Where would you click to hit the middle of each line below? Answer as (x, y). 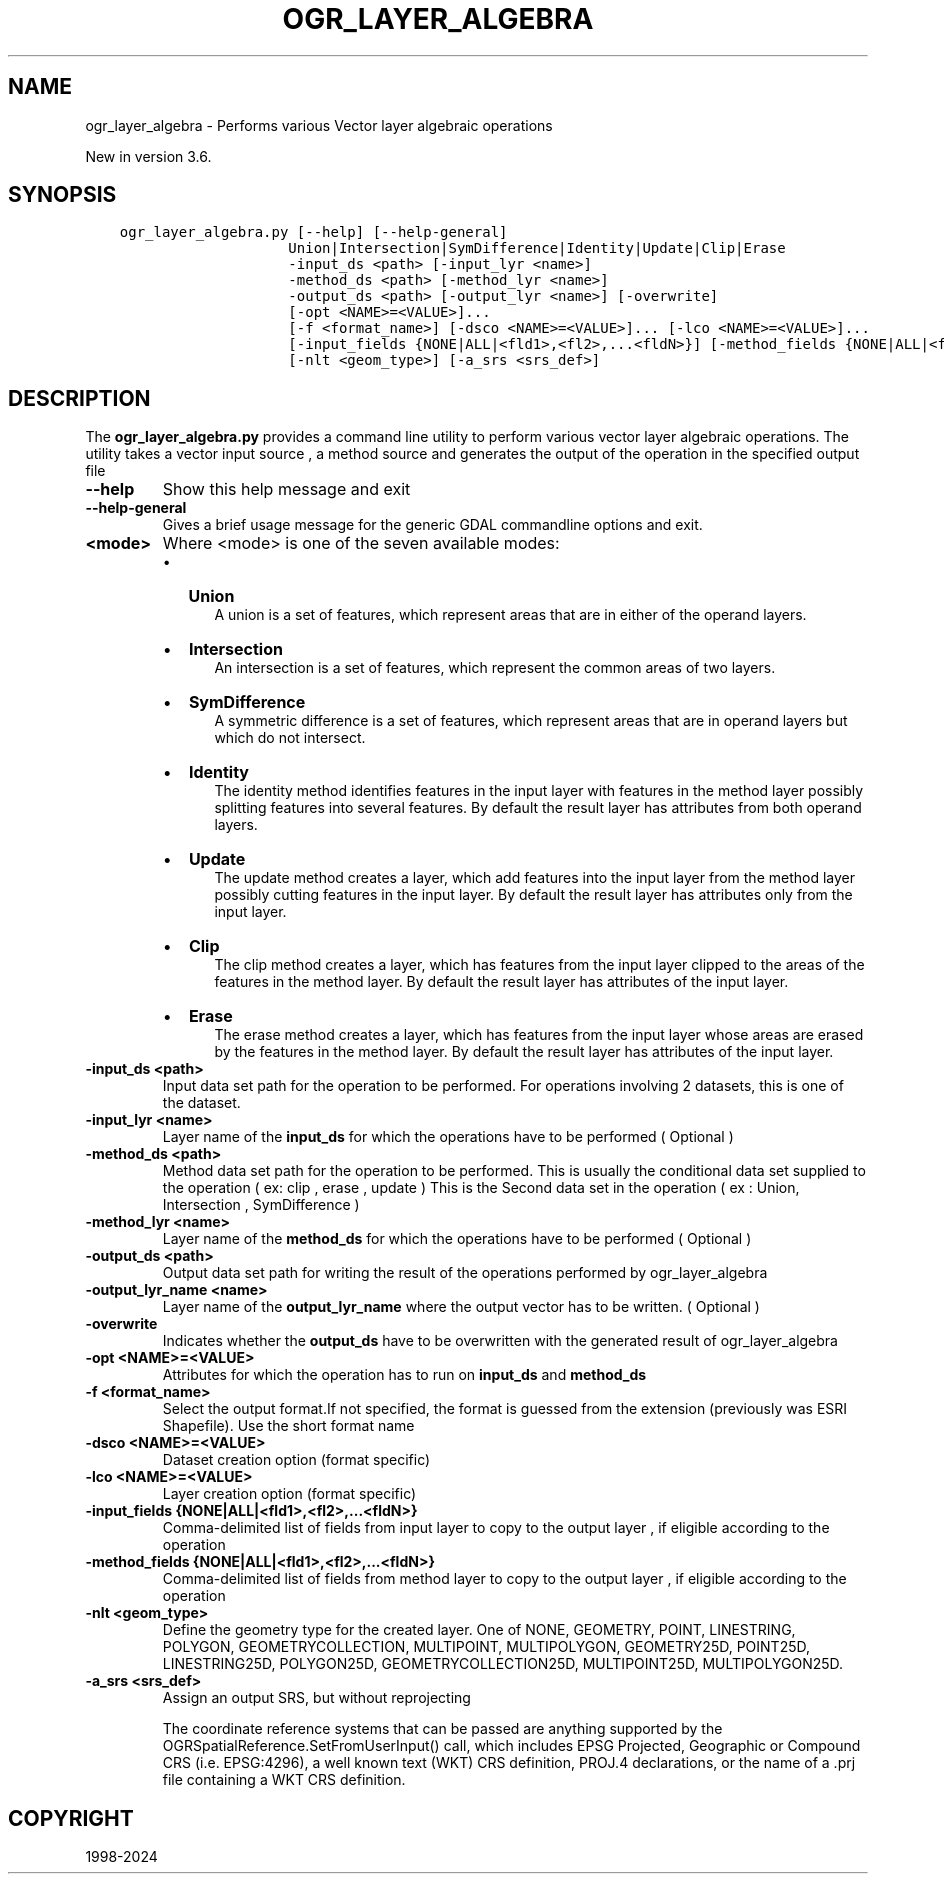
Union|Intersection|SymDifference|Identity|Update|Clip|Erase (537, 248)
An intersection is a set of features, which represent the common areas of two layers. (495, 668)
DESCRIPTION (79, 398)
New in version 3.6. (148, 156)
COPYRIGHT (71, 1818)
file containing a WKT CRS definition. (284, 1780)
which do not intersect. (290, 738)
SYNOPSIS (62, 195)
